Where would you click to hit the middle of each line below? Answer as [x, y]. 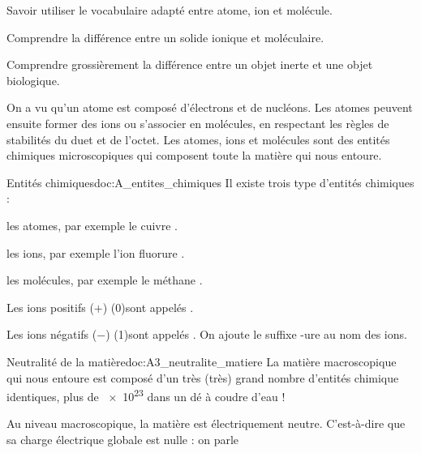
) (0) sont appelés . [148, 307]
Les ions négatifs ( [52, 334]
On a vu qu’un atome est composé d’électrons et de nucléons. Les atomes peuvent [210, 107]
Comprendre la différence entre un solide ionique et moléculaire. [165, 37]
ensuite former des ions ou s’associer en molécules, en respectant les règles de [198, 123]
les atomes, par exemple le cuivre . [92, 225]
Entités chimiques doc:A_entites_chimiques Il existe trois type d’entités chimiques [210, 182]
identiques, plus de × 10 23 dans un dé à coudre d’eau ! [146, 395]
